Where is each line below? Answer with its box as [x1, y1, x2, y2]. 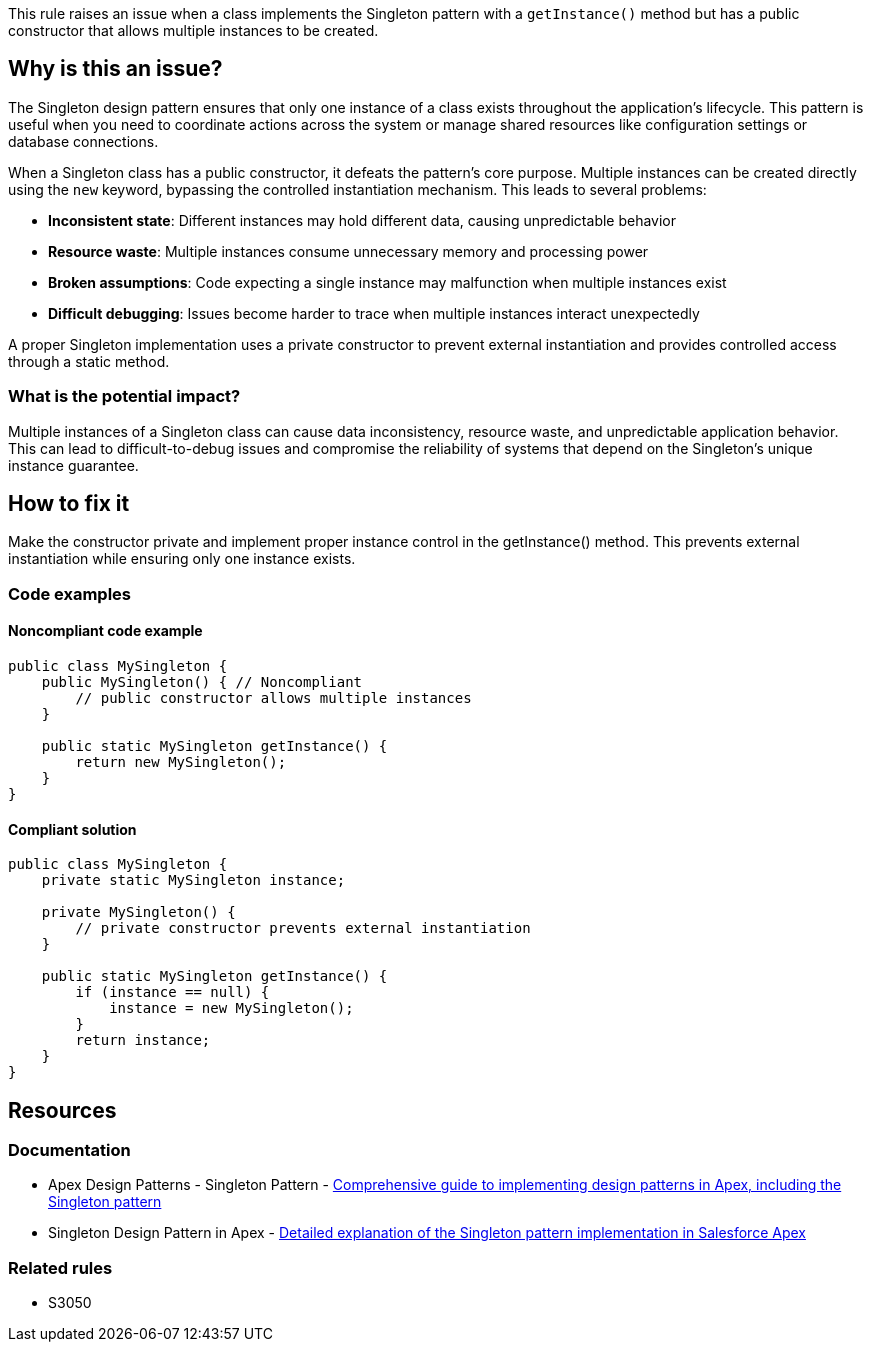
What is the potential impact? [8, 386, 241, 407]
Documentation [8, 1140, 131, 1161]
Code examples [8, 583, 132, 604]
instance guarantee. [8, 456, 139, 474]
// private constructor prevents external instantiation [75, 920, 531, 937]
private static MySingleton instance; [41, 872, 346, 889]
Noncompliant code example [8, 622, 203, 640]
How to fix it [8, 491, 130, 517]
